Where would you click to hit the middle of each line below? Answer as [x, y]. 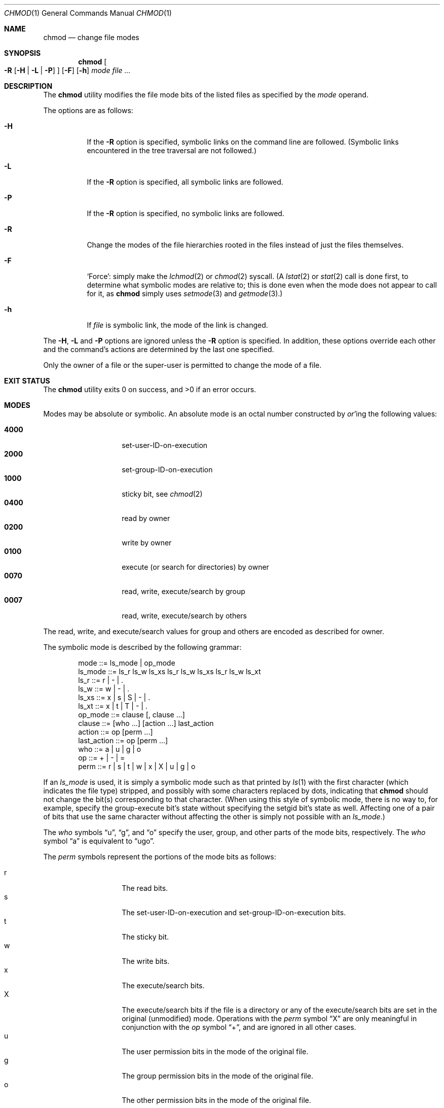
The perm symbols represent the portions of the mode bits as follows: [160, 857]
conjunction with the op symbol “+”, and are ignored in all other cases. [239, 1027]
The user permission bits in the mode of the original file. [215, 1051]
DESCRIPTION [28, 86]
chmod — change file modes [91, 37]
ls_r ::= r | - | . [101, 680]
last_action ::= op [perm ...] [123, 740]
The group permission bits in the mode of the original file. [217, 1076]
